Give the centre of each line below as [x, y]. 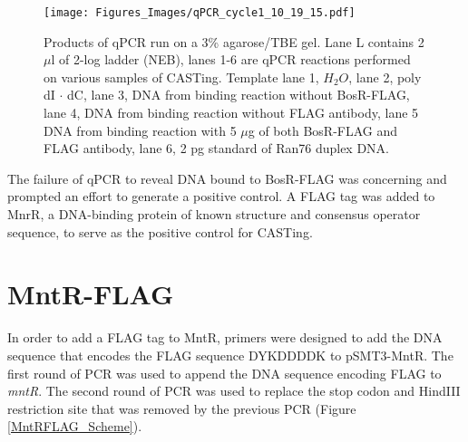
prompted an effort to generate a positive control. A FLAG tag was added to [221, 196]
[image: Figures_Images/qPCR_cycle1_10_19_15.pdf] [200, 13]
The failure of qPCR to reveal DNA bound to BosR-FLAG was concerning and [227, 178]
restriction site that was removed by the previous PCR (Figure [182, 408]
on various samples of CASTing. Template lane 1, [181, 77]
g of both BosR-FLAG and [323, 130]
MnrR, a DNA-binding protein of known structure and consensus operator [214, 214]
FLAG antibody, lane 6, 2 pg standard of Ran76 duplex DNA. [216, 148]
